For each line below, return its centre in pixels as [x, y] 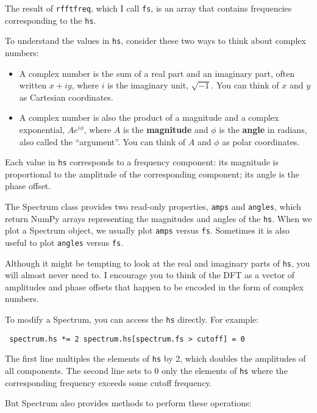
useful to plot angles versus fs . [64, 242]
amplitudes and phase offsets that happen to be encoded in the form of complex [154, 286]
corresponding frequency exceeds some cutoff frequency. [109, 382]
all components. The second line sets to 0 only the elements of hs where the [146, 370]
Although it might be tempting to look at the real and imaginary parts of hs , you [158, 263]
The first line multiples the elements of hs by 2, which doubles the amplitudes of [155, 358]
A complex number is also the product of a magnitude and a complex [149, 117]
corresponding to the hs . [51, 20]
